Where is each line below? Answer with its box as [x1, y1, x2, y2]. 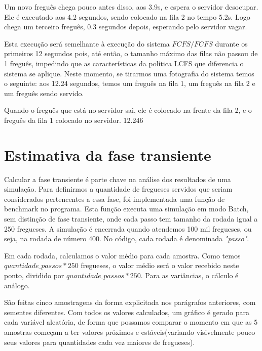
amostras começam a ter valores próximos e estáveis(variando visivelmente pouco [4, 326, 255, 337]
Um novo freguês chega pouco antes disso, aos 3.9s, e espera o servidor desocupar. [4, 2, 258, 12]
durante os [215, 38, 248, 49]
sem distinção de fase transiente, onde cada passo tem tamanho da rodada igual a [4, 213, 258, 224]
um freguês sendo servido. [4, 87, 84, 98]
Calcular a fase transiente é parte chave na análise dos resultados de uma [4, 173, 231, 184]
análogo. [4, 280, 30, 290]
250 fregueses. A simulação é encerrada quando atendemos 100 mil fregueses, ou [4, 223, 252, 234]
